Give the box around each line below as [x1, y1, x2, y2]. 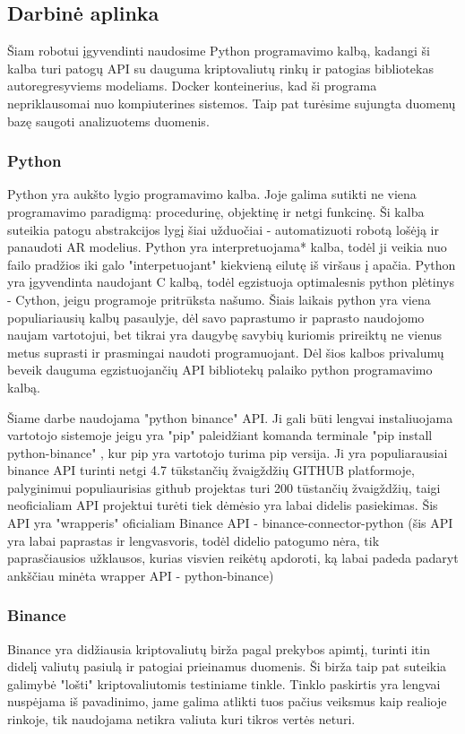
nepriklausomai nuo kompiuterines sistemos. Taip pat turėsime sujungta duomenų [7, 93, 456, 112]
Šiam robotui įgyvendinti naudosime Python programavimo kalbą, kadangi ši [7, 41, 430, 60]
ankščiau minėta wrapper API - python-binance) [7, 566, 274, 584]
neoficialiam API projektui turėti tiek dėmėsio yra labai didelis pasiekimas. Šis [7, 496, 438, 514]
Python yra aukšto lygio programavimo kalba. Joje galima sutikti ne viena [7, 185, 417, 203]
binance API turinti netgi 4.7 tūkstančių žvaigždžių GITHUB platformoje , [7, 461, 415, 479]
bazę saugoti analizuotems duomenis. [7, 111, 210, 130]
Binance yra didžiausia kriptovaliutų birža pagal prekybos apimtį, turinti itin [7, 639, 430, 658]
